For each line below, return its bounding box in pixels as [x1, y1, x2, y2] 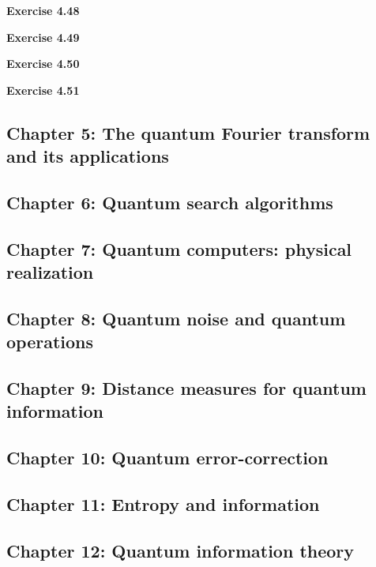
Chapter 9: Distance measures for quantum [6, 376, 367, 400]
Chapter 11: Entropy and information [6, 492, 320, 516]
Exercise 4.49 [6, 28, 80, 45]
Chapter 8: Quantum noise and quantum [6, 306, 346, 330]
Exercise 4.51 [6, 81, 80, 98]
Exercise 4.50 [6, 55, 80, 72]
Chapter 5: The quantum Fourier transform [6, 120, 370, 145]
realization [6, 260, 94, 284]
